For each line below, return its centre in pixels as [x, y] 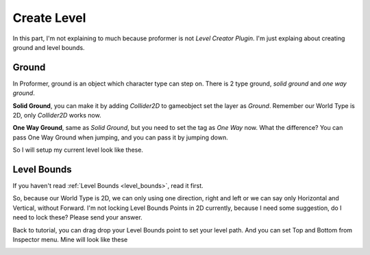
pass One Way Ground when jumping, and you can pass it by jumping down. [121, 137]
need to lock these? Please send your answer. [78, 217]
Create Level [49, 18]
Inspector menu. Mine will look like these [70, 240]
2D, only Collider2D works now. [57, 116]
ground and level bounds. [49, 47]
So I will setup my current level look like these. [78, 150]
